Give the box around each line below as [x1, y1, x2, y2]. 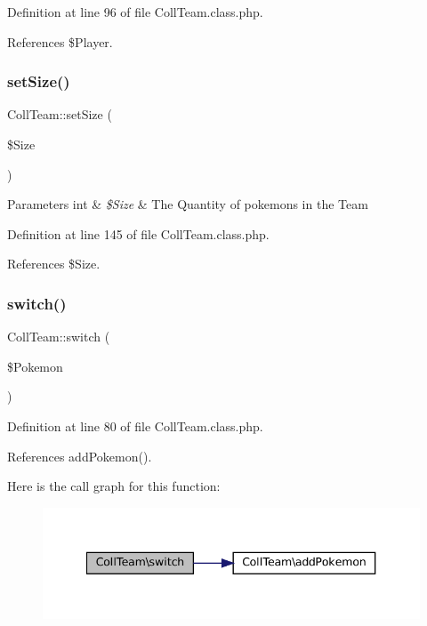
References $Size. [7, 254, 101, 273]
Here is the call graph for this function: [7, 477, 221, 495]
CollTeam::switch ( [7, 327, 110, 346]
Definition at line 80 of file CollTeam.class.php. [7, 416, 263, 435]
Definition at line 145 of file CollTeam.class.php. [7, 224, 270, 243]
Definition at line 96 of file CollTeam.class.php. [7, 3, 263, 20]
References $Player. [7, 32, 113, 51]
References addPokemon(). [7, 446, 152, 465]
